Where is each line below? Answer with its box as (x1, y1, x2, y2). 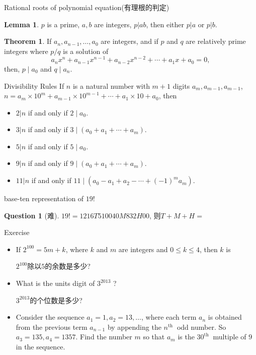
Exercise (4, 227, 30, 238)
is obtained (208, 312, 242, 322)
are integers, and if (101, 36, 158, 46)
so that (143, 331, 165, 342)
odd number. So (177, 321, 226, 332)
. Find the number (75, 331, 132, 342)
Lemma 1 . (4, 19, 39, 29)
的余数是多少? (45, 261, 91, 271)
